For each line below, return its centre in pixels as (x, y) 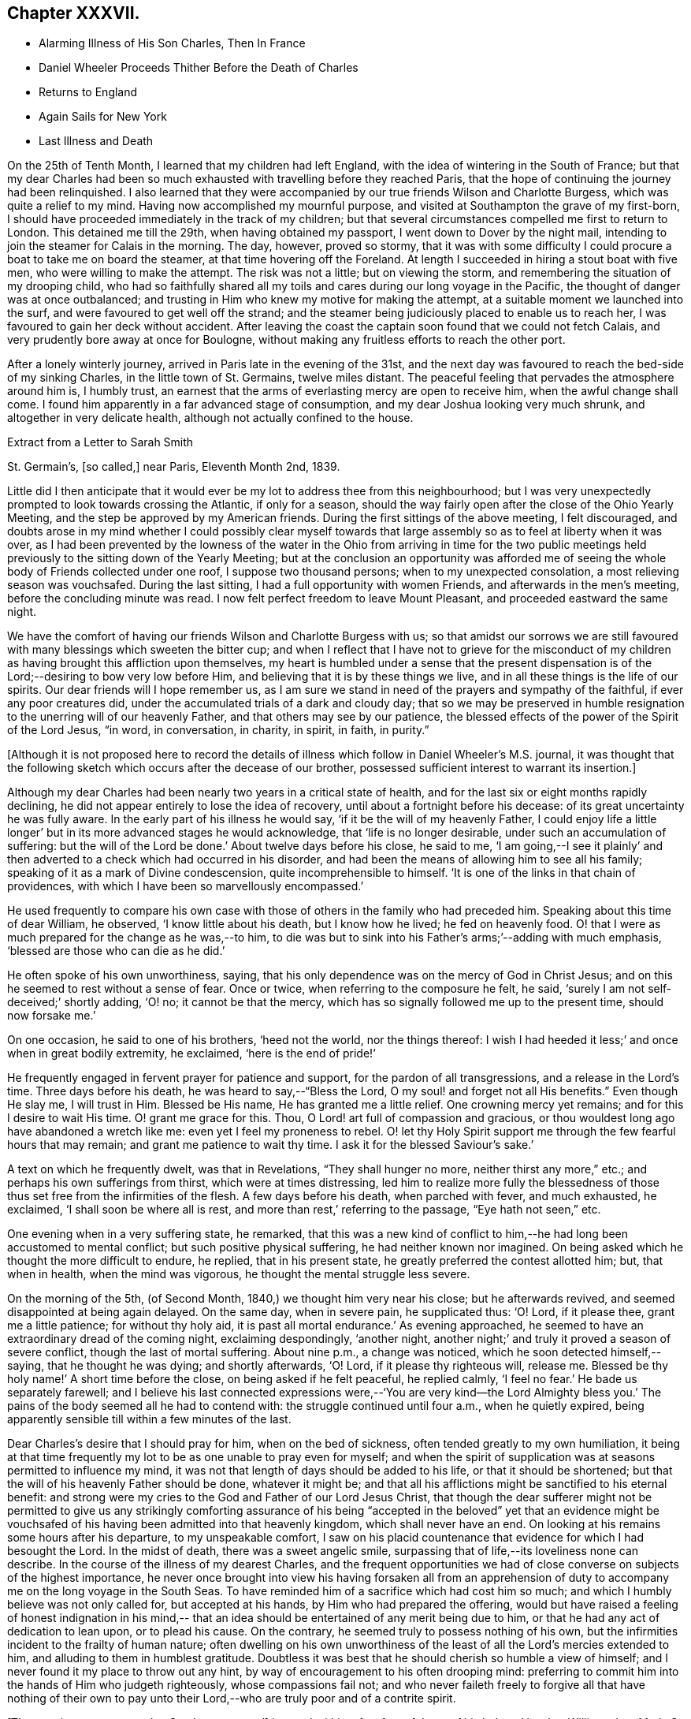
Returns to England (88, 92)
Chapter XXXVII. (74, 13)
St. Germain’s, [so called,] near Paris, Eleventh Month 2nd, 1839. (174, 467)
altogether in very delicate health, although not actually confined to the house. (210, 418)
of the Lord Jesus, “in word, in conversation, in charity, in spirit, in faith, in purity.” (218, 730)
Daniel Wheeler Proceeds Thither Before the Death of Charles (199, 68)
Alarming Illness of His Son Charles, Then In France (172, 43)
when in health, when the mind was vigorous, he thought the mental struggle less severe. (239, 1274)
